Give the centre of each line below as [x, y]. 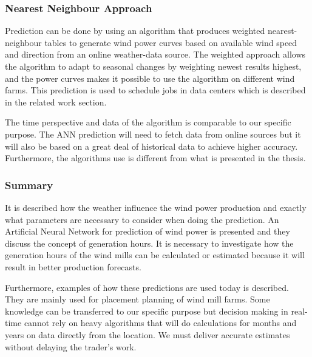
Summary [29, 185]
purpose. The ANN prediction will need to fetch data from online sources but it [153, 134]
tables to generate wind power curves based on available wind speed [171, 42]
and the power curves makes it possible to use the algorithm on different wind [150, 78]
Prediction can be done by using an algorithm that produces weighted [135, 31]
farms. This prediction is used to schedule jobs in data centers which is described [155, 90]
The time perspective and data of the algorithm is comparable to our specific [148, 122]
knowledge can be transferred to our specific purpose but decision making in [147, 311]
